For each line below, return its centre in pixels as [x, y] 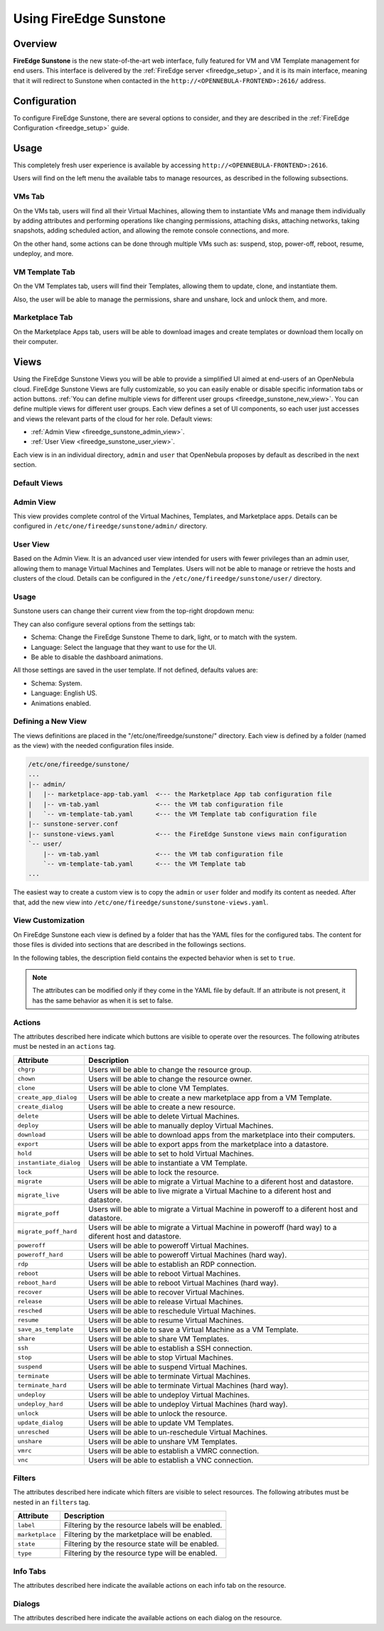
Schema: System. [57, 683]
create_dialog [40, 1107]
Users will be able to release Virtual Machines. [166, 1301]
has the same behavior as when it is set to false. [103, 1000]
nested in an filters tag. [52, 1502]
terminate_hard [42, 1385]
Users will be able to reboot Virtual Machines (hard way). [183, 1283]
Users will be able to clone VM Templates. [159, 1088]
